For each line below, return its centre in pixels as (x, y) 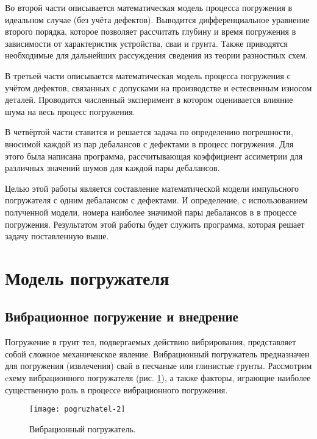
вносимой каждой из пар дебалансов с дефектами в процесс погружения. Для (149, 143)
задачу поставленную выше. (57, 236)
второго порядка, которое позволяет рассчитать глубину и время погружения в (151, 31)
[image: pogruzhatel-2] (77, 409)
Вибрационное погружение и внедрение (122, 316)
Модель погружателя (87, 277)
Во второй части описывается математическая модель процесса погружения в (149, 7)
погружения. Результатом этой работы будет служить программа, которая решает (155, 224)
